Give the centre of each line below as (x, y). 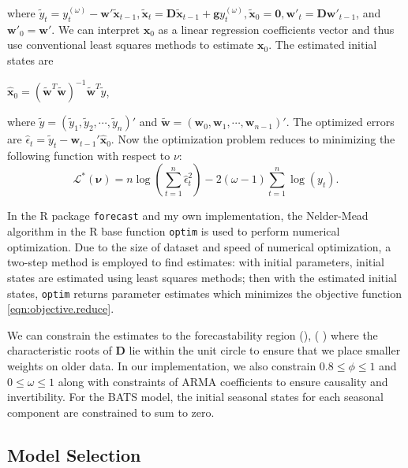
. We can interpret (96, 29)
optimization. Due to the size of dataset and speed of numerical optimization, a (199, 246)
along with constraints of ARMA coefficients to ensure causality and (223, 381)
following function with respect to (89, 155)
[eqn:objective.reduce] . (61, 308)
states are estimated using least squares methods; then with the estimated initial (202, 277)
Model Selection (74, 454)
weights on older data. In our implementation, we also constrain (162, 366)
